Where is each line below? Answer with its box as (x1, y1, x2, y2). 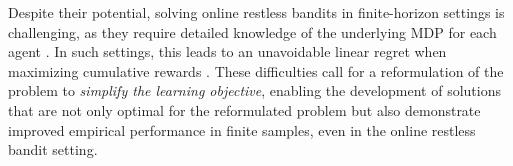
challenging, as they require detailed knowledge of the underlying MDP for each (8, 21, 497, 42)
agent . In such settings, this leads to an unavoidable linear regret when (8, 41, 447, 62)
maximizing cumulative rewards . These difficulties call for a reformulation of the (8, 60, 504, 81)
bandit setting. (8, 139, 98, 160)
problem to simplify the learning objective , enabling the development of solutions (8, 80, 501, 101)
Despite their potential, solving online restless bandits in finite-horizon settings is (8, 2, 505, 22)
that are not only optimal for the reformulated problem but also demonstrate (8, 99, 481, 120)
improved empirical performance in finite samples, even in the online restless (8, 119, 476, 140)
